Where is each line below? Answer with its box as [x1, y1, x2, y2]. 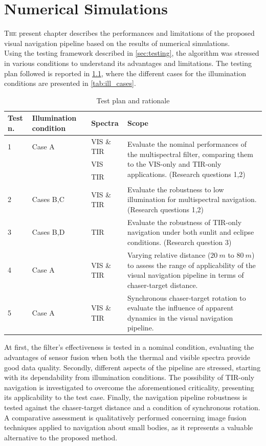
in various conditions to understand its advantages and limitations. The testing [4, 57, 252, 68]
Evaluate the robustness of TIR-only [127, 216, 242, 227]
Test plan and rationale [96, 95, 170, 105]
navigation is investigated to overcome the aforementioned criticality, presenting [4, 382, 254, 392]
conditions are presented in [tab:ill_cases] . [4, 78, 136, 88]
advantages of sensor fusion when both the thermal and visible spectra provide [4, 352, 250, 362]
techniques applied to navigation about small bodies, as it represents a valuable [4, 422, 253, 433]
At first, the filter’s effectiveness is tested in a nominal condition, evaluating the [4, 342, 254, 352]
